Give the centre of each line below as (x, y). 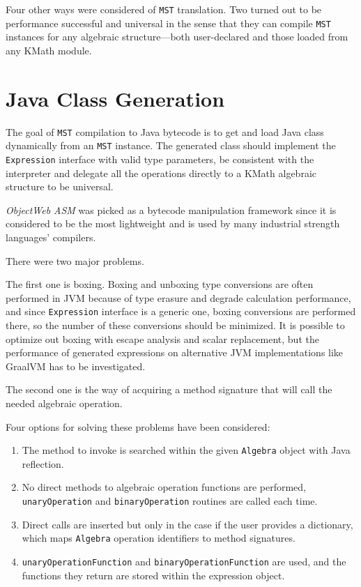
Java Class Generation (115, 98)
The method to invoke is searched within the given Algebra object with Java (186, 450)
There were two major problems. (75, 260)
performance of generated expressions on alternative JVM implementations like (175, 352)
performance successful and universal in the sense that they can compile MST (168, 23)
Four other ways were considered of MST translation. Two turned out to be (164, 9)
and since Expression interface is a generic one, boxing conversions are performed (181, 311)
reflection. (43, 463)
